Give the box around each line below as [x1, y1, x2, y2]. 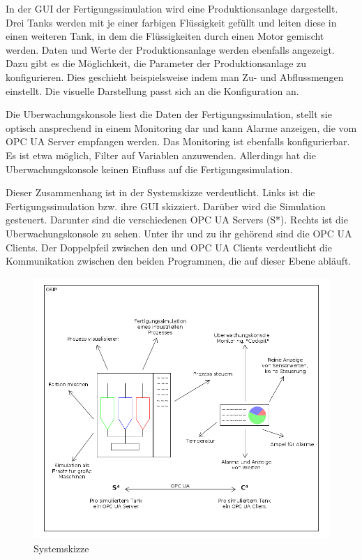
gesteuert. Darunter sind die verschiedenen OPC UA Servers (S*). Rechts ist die [6, 212, 348, 227]
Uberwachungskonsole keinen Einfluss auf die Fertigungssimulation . [6, 161, 293, 176]
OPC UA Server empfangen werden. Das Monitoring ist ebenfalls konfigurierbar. [6, 134, 350, 149]
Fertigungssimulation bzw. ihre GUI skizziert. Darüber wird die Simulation [6, 198, 326, 213]
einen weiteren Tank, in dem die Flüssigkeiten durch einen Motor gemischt [6, 29, 324, 43]
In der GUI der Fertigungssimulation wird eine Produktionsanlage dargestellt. [6, 1, 338, 15]
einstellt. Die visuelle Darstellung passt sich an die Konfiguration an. [6, 83, 299, 98]
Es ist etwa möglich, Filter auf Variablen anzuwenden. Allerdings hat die [6, 147, 316, 162]
